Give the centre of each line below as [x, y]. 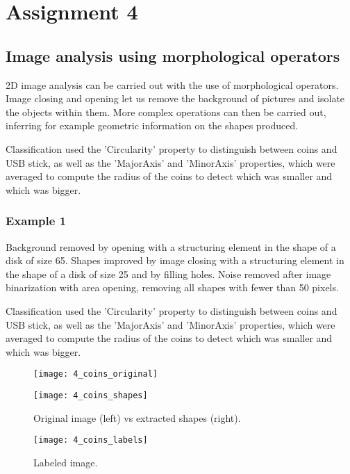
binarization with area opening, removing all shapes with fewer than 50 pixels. [172, 287]
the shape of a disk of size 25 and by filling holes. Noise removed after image [168, 273]
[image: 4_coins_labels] [91, 440]
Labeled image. [66, 462]
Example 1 [36, 221]
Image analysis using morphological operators [173, 55]
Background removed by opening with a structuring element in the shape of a [171, 246]
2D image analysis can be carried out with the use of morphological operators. [172, 84]
